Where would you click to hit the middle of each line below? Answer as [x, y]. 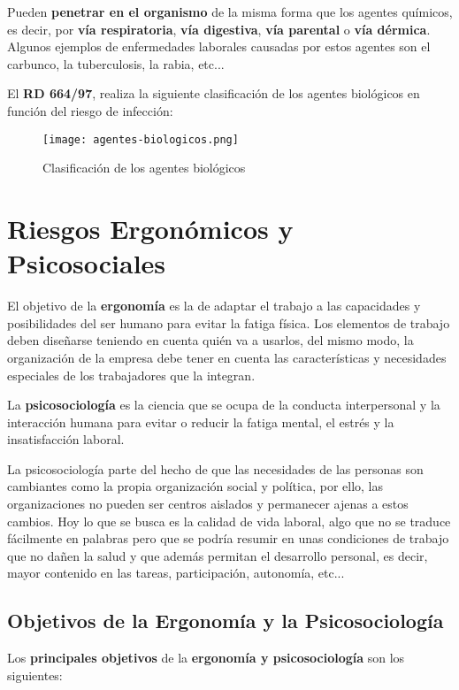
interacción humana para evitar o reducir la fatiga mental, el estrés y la [201, 422]
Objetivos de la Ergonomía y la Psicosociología [226, 621]
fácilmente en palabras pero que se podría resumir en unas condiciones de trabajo [228, 538]
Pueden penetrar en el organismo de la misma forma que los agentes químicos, [230, 11]
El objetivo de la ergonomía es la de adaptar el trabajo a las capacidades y [214, 306]
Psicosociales [87, 263]
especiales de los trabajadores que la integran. [131, 375]
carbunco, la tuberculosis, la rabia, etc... [116, 63]
